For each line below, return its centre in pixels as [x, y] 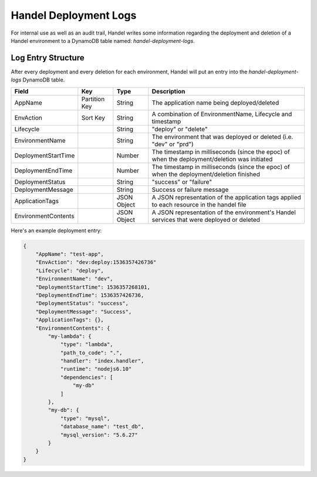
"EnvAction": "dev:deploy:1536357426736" [96, 262]
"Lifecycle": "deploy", [70, 270]
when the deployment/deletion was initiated [212, 159]
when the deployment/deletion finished [206, 174]
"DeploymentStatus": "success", [82, 303]
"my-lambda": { [70, 336]
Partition [93, 99]
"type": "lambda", [87, 344]
